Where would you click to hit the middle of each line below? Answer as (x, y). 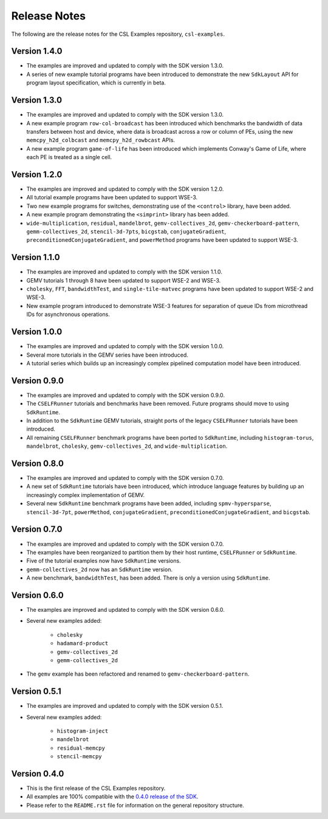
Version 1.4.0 (37, 51)
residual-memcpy (81, 748)
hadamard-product (83, 643)
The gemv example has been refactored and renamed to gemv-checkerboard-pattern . (138, 674)
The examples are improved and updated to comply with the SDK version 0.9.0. (125, 395)
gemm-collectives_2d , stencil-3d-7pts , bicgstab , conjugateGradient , (126, 231)
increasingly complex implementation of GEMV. (86, 495)
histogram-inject (83, 731)
